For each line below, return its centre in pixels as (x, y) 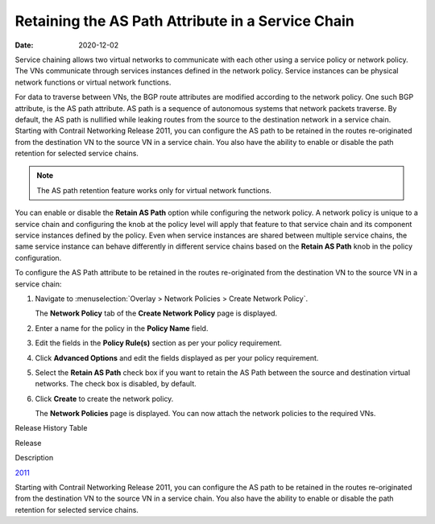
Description (34, 458)
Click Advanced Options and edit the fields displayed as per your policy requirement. (177, 357)
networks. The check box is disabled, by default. (116, 384)
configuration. (38, 258)
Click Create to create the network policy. (104, 398)
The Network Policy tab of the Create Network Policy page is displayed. (156, 313)
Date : (24, 45)
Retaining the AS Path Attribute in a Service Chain (184, 21)
